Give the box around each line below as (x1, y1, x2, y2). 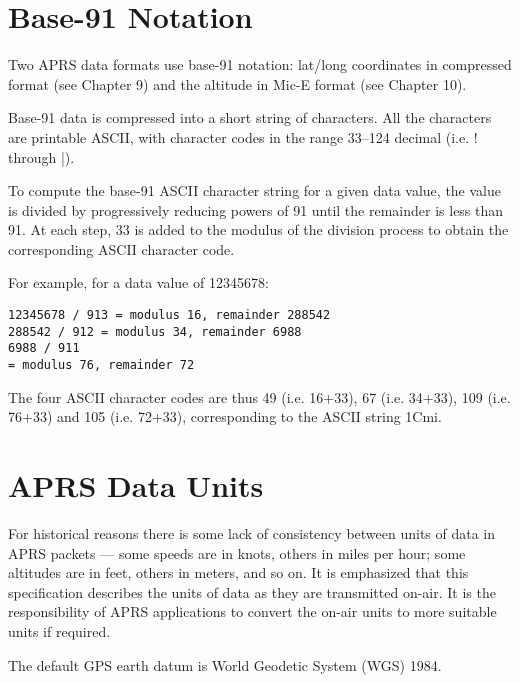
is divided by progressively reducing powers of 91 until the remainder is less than (8, 199, 504, 220)
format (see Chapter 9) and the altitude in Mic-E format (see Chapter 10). (8, 73, 467, 94)
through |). (8, 146, 75, 167)
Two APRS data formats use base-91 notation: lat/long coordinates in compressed (8, 54, 512, 75)
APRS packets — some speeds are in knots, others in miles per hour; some (8, 542, 466, 563)
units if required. (8, 620, 111, 641)
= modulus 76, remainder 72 (8, 358, 195, 373)
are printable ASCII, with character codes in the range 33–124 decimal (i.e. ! (8, 126, 478, 147)
